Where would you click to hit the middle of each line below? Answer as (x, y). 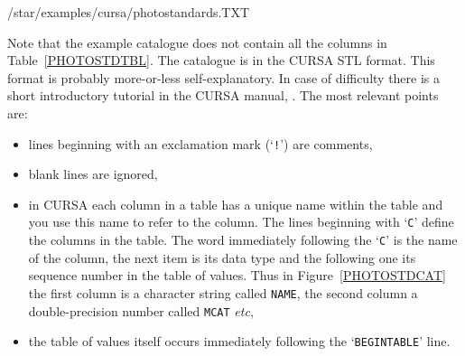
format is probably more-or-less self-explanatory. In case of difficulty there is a (224, 77)
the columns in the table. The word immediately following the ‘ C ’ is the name (243, 240)
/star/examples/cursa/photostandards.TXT (129, 12)
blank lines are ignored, (93, 174)
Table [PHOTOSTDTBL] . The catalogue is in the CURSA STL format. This (221, 60)
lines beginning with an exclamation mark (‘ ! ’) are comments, (200, 143)
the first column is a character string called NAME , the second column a (223, 292)
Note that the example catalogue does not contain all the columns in (197, 42)
